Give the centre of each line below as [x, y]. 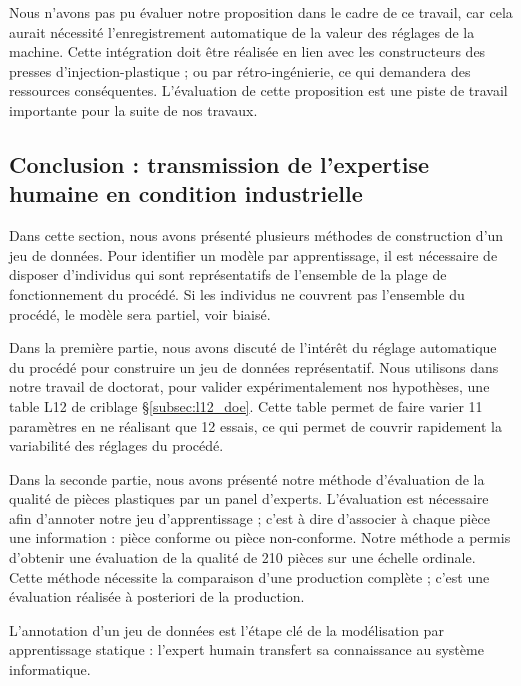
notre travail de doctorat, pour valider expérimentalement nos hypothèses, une [249, 386]
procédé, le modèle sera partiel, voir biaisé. [140, 313]
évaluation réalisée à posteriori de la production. [157, 596]
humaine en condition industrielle [186, 193]
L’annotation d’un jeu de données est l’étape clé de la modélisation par [226, 629]
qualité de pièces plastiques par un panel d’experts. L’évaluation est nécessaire [249, 498]
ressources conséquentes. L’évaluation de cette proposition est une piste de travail [258, 90]
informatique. [50, 669]
